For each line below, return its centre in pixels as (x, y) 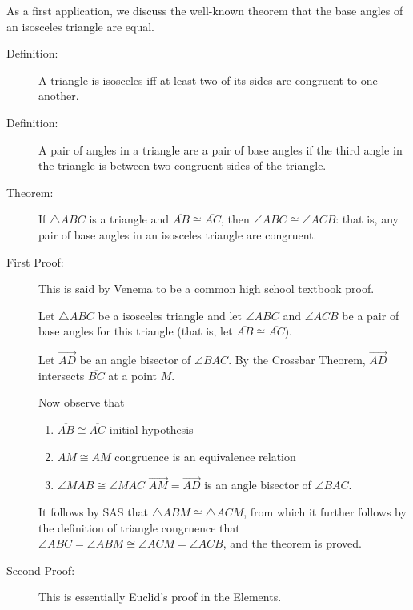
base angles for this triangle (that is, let (136, 331)
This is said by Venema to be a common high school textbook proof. (206, 289)
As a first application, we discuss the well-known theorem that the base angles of (205, 10)
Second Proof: (41, 570)
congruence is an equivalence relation (205, 456)
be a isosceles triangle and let (170, 315)
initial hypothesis (151, 429)
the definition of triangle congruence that (139, 527)
